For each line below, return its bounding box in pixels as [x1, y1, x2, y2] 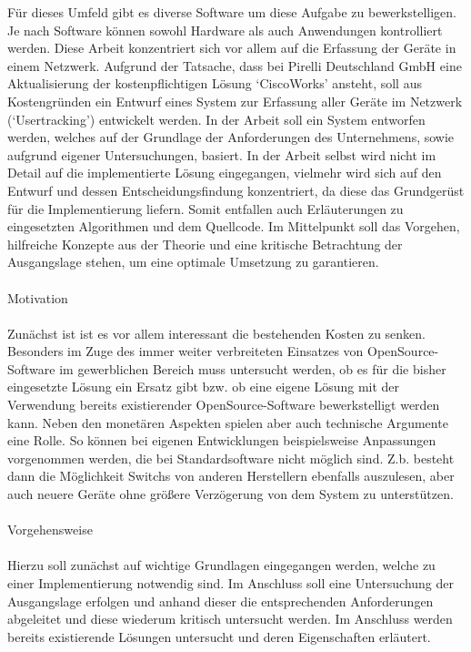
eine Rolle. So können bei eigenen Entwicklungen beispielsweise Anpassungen [7, 431, 436, 450]
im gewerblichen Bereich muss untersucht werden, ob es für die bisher [59, 359, 446, 378]
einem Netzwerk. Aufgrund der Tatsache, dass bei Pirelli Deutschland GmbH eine [7, 56, 462, 75]
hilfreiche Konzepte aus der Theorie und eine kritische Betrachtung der [7, 234, 403, 253]
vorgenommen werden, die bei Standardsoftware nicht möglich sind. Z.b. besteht [7, 448, 455, 467]
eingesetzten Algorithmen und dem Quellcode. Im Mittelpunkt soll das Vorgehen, [7, 217, 460, 236]
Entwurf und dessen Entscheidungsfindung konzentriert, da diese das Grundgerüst [7, 180, 465, 199]
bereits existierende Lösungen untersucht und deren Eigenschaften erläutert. [7, 627, 431, 646]
